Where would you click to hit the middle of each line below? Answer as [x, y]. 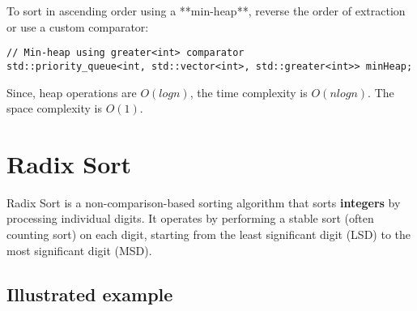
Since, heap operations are [72, 92]
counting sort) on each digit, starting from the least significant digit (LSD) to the [209, 234]
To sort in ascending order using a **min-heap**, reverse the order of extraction [206, 11]
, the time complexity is [249, 92]
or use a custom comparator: [78, 26]
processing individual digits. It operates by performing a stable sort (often [190, 218]
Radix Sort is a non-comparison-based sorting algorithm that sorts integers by [204, 202]
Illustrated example [90, 294]
